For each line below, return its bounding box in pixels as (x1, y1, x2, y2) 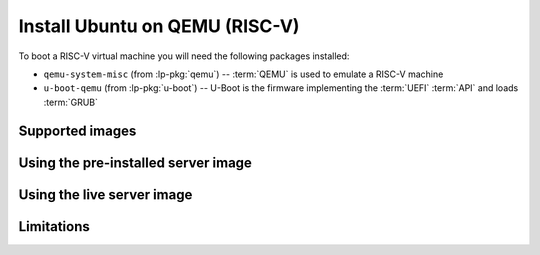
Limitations (18, 218, 90, 235)
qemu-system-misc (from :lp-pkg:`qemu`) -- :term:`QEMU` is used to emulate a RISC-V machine (43, 68, 444, 80)
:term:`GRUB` (43, 96, 99, 108)
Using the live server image (18, 186, 193, 203)
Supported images (18, 122, 137, 139)
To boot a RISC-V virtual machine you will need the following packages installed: (18, 50, 350, 62)
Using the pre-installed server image (18, 154, 252, 171)
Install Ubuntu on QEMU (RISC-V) (18, 15, 300, 37)
